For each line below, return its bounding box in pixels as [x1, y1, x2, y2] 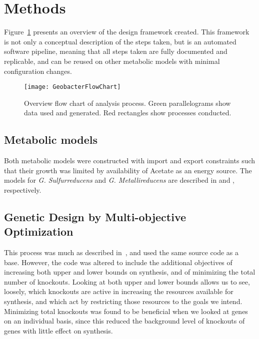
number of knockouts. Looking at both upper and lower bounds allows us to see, [4, 276, 250, 287]
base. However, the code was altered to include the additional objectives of [4, 257, 232, 267]
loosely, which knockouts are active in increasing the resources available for [4, 286, 233, 297]
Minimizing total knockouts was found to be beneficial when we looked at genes [4, 306, 248, 316]
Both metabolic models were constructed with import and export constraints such [4, 155, 255, 166]
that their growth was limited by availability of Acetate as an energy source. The [4, 165, 252, 175]
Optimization [4, 224, 73, 239]
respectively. [4, 184, 41, 195]
